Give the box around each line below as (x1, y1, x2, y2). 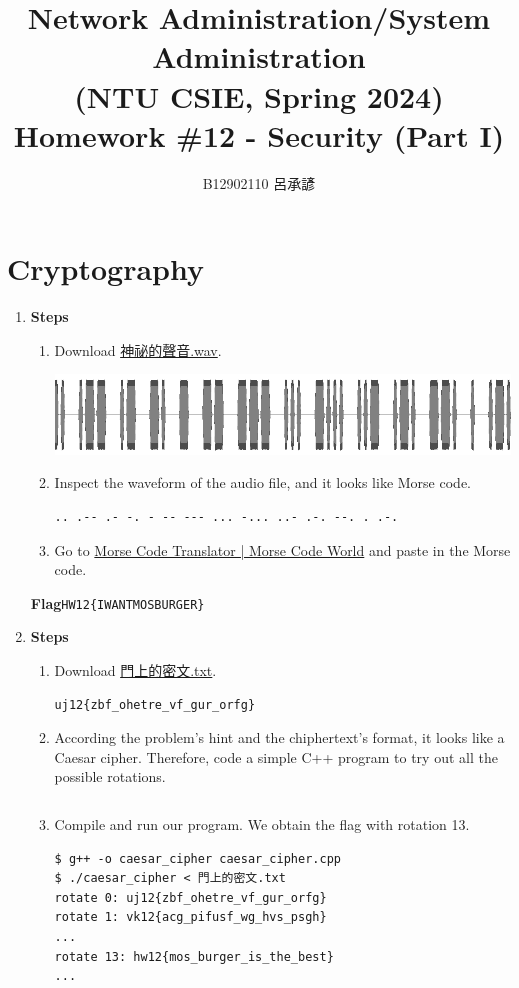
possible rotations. (54, 766, 166, 787)
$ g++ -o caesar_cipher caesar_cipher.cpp (54, 851, 341, 866)
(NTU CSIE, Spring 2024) (74, 75, 444, 116)
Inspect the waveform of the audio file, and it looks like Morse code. (54, 472, 471, 493)
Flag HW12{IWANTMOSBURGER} (30, 592, 205, 613)
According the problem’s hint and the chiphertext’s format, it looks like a (54, 727, 505, 748)
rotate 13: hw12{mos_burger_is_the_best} (54, 949, 334, 964)
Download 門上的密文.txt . (54, 660, 217, 681)
